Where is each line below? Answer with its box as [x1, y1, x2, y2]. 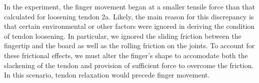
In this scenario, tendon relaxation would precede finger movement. [4, 70, 210, 80]
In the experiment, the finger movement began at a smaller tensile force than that [4, 1, 255, 11]
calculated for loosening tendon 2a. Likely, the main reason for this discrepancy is [4, 11, 254, 21]
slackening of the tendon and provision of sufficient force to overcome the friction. [4, 60, 254, 70]
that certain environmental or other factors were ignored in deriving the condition [4, 21, 255, 31]
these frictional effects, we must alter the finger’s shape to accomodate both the [4, 50, 248, 60]
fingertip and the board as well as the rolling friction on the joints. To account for [4, 40, 255, 51]
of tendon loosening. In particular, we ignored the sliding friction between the [4, 30, 241, 41]
